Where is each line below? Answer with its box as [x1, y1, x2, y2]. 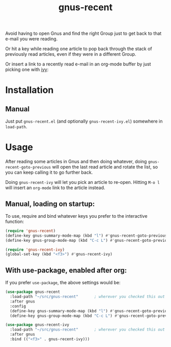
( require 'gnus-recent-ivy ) [5, 247, 65, 252]
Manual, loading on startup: [5, 199, 95, 208]
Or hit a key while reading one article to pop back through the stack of [5, 45, 152, 52]
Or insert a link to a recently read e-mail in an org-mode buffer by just [5, 61, 151, 67]
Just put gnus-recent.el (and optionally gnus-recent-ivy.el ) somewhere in [5, 118, 163, 124]
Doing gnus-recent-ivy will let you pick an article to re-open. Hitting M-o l [5, 179, 160, 186]
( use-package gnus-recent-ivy [5, 322, 70, 328]
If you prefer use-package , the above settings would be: [5, 280, 121, 286]
